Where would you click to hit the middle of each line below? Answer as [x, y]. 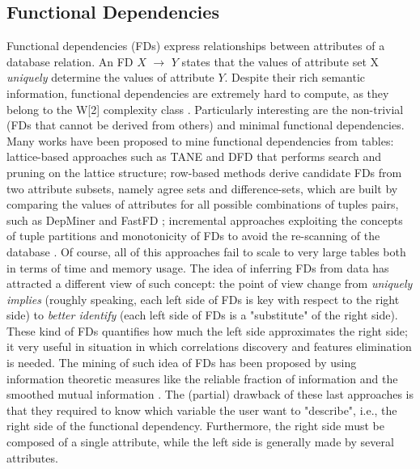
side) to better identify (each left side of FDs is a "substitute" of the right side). [202, 315]
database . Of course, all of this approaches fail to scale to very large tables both [206, 251]
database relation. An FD [70, 61]
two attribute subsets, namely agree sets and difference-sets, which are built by [202, 188]
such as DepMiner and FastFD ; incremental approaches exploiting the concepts [205, 220]
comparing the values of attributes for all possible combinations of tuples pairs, [203, 204]
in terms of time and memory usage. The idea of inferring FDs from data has [198, 267]
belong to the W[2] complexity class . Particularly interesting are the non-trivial [205, 109]
